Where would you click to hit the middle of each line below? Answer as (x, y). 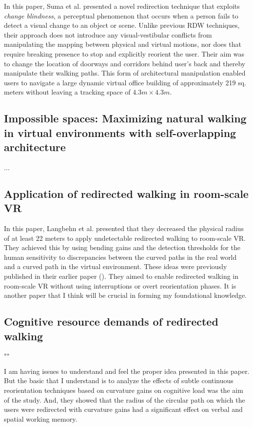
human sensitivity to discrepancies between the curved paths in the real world (120, 257)
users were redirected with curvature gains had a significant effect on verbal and (123, 409)
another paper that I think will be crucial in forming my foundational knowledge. (126, 295)
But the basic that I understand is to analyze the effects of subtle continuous (119, 380)
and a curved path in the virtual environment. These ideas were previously (116, 266)
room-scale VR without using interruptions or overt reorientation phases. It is (120, 285)
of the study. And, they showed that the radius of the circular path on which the (125, 399)
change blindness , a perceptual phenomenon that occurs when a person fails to (121, 15)
